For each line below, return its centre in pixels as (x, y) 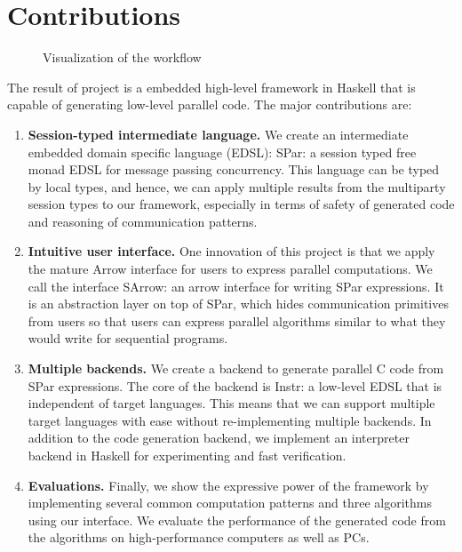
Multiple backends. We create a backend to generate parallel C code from (236, 368)
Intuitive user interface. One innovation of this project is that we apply (231, 251)
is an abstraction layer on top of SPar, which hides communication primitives (238, 304)
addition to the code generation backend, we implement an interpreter (219, 438)
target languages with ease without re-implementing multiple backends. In (230, 420)
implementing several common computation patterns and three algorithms (230, 503)
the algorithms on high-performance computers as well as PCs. (199, 537)
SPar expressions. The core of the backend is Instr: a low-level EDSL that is (235, 385)
